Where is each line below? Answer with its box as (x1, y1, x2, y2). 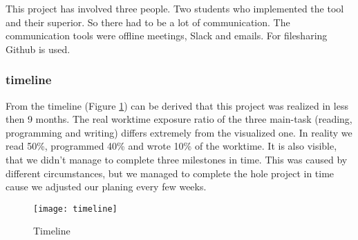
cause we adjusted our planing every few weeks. (6, 179, 207, 194)
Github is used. (6, 41, 70, 56)
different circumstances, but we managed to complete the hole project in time (6, 166, 335, 180)
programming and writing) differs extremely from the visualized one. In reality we (6, 125, 352, 139)
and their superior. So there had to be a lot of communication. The (6, 14, 290, 29)
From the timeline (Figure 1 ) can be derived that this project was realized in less (6, 98, 348, 112)
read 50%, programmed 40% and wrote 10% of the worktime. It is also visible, (6, 139, 337, 153)
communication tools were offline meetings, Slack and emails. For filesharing (6, 28, 328, 43)
